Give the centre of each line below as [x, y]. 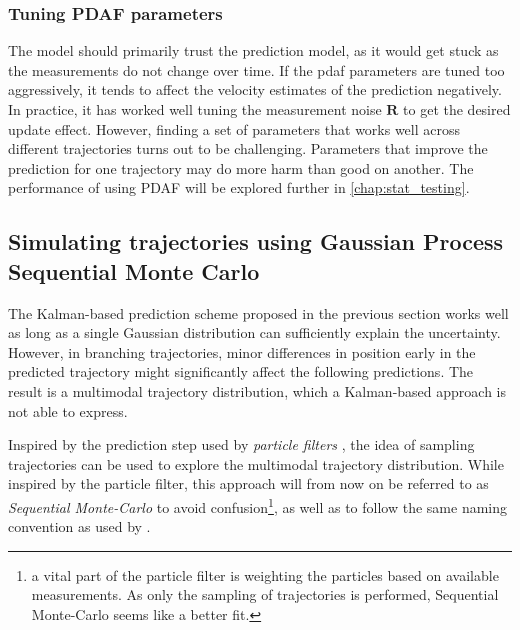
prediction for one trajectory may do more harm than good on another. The [241, 167]
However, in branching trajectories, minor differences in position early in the [242, 351]
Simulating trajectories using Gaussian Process [256, 241]
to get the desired [457, 109]
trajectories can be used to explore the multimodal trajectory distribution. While [256, 463]
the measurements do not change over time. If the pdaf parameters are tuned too [256, 69]
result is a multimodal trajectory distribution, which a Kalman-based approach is [257, 390]
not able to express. [68, 410]
